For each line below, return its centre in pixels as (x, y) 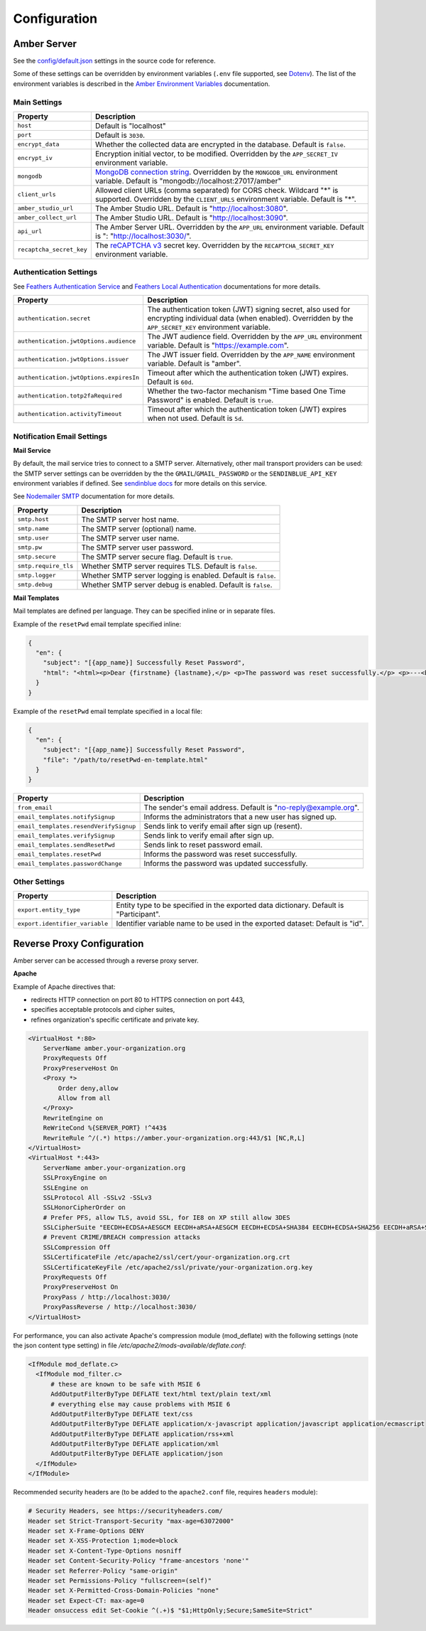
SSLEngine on (66, 1188)
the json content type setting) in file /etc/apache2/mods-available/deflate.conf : (130, 1345)
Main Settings (38, 102)
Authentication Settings (55, 272)
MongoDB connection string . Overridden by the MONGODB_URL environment (216, 172)
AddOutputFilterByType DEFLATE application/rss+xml (142, 1434)
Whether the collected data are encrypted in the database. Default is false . (220, 144)
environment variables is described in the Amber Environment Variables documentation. (142, 84)
